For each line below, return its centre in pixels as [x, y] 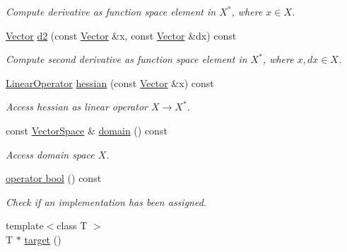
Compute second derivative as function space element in [127, 59]
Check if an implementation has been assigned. [106, 201]
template [25, 225]
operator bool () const [54, 178]
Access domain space [50, 154]
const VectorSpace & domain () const [87, 130]
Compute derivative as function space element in [111, 11]
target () [43, 239]
